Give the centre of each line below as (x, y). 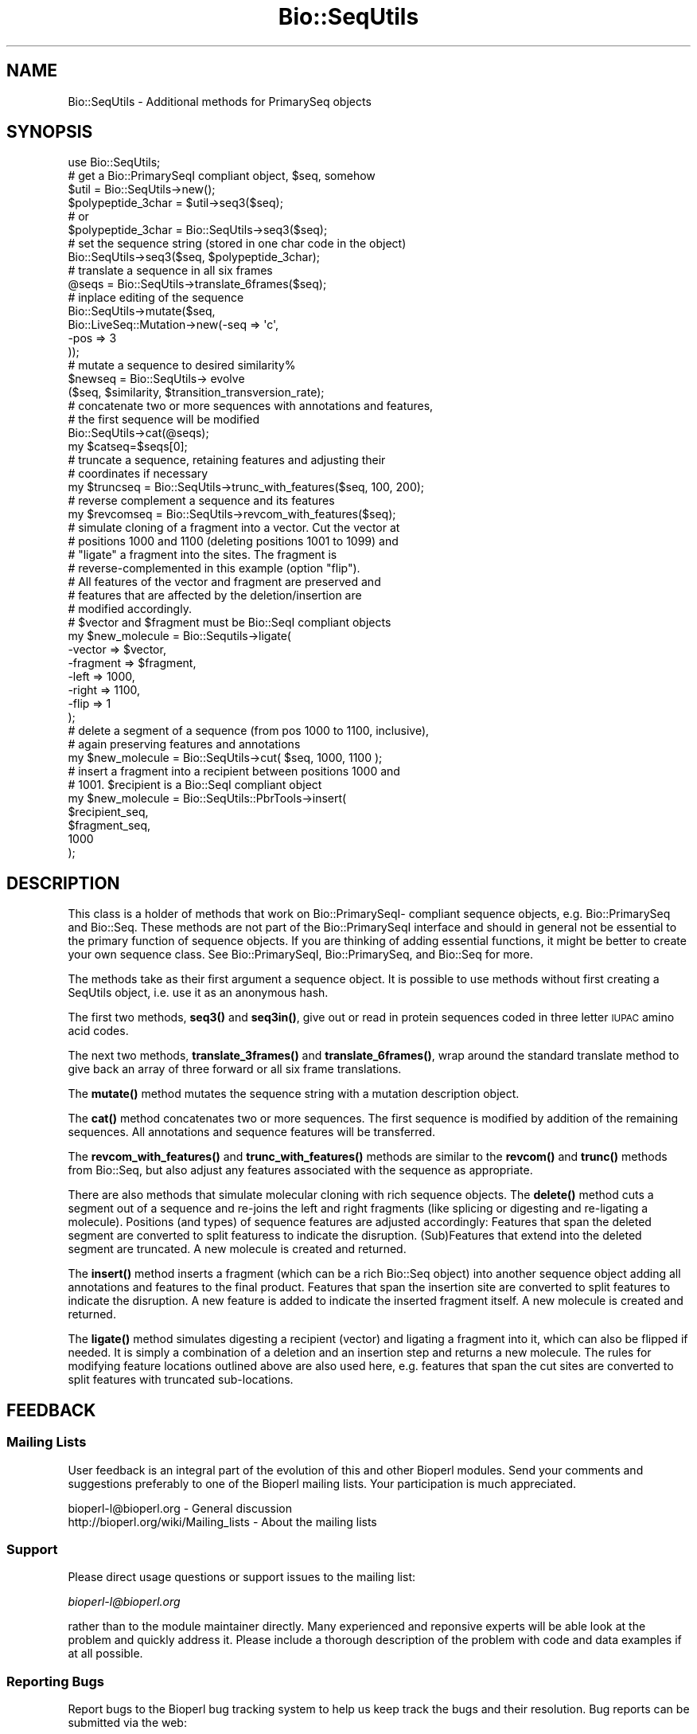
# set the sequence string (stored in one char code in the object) (237, 244)
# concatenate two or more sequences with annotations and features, (251, 406)
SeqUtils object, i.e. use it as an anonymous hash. (198, 993)
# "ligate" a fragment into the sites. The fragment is (202, 555)
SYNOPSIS (50, 132)
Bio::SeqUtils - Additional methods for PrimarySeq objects (220, 101)
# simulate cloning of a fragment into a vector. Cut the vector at (234, 528)
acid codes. (98, 1031)
